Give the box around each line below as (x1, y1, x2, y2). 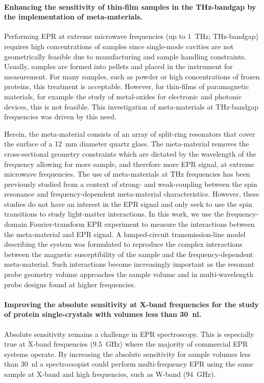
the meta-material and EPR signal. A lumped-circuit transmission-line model (4, 228, 246, 239)
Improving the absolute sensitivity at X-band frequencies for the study (4, 299, 259, 309)
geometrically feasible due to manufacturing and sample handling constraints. (4, 51, 247, 61)
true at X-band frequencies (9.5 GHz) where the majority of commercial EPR (4, 338, 248, 349)
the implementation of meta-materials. (4, 11, 142, 22)
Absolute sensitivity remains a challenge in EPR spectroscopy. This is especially (4, 328, 254, 339)
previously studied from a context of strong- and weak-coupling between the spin (4, 178, 257, 189)
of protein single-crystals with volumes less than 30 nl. (4, 309, 202, 320)
